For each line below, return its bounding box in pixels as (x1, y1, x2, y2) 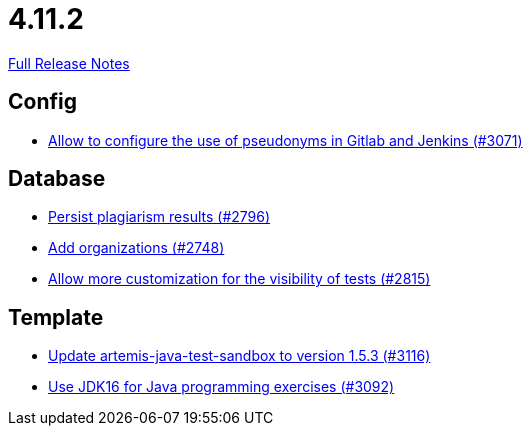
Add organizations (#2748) (48, 239, 225, 257)
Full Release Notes (8, 54, 130, 72)
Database (8, 166, 106, 192)
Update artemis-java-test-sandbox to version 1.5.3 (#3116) (48, 347, 431, 365)
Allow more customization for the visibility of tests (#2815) (48, 270, 431, 288)
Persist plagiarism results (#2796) (48, 208, 271, 226)
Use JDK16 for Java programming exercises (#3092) (48, 378, 395, 396)
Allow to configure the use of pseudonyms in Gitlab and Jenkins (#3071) (48, 131, 523, 149)
